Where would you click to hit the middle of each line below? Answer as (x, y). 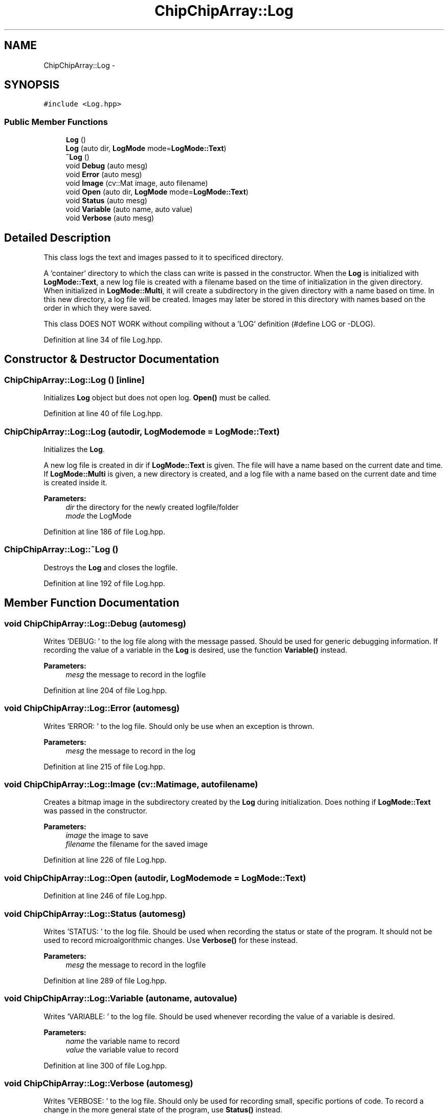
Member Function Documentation (92, 603)
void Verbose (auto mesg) (110, 218)
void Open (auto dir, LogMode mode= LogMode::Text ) (157, 192)
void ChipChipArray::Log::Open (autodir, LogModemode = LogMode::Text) (155, 878)
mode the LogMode (99, 516)
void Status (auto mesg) (106, 201)
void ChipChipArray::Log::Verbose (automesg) (99, 1083)
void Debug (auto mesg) (107, 166)
